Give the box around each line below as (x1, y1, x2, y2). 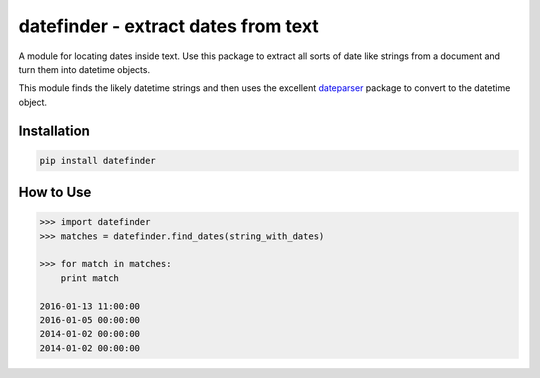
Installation (18, 122, 90, 139)
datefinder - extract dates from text (18, 15, 319, 37)
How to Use (18, 184, 92, 201)
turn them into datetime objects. (18, 63, 150, 75)
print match (60, 272, 120, 284)
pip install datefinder (39, 155, 157, 166)
